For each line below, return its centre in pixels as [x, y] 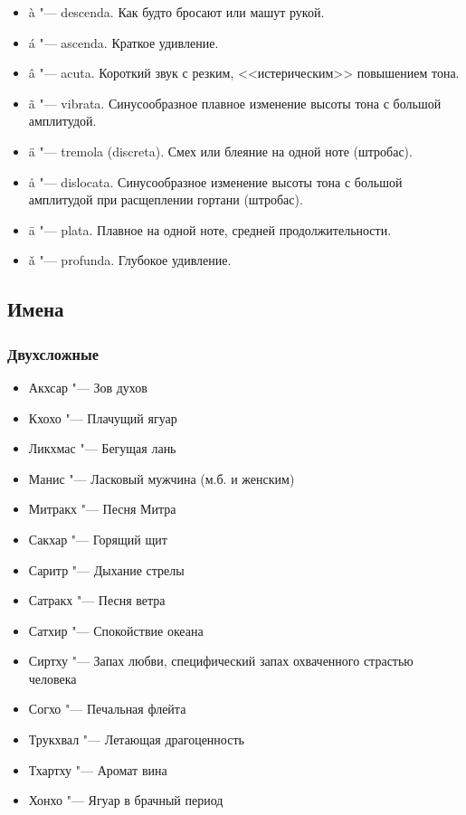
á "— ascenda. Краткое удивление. [124, 42]
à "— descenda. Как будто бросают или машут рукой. [176, 12]
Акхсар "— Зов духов [88, 387]
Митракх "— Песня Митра [102, 509]
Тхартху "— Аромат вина [98, 769]
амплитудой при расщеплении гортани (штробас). [166, 199]
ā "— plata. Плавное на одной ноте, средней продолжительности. [210, 229]
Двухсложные [53, 353]
